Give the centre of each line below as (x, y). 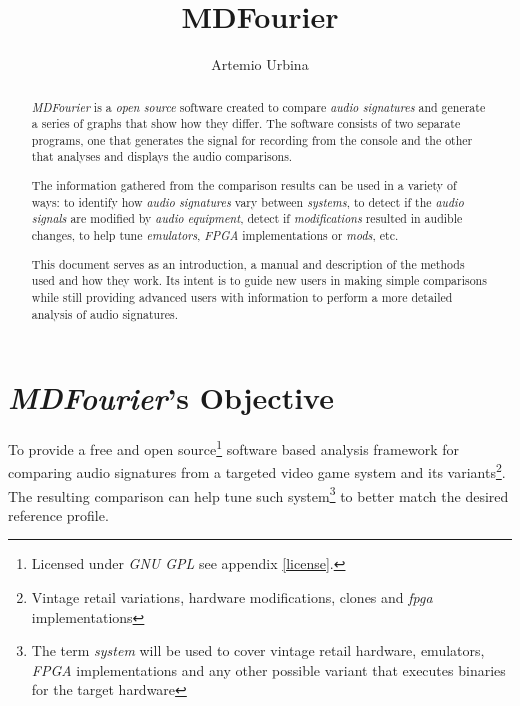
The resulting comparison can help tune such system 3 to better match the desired (258, 494)
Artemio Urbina (260, 64)
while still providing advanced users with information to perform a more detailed (242, 296)
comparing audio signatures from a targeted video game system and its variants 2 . (257, 471)
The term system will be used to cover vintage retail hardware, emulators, (258, 650)
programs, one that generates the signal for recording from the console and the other (252, 139)
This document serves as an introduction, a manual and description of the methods (248, 263)
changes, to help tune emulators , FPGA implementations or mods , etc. (215, 235)
